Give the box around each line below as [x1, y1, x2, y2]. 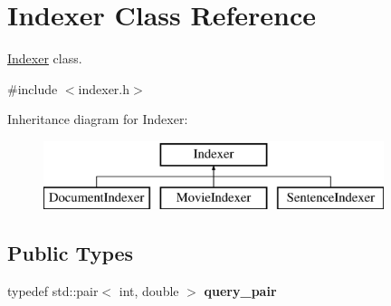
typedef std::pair [7, 282, 99, 301]
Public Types [7, 239, 134, 267]
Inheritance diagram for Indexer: [7, 110, 188, 129]
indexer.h [78, 79, 130, 98]
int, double [119, 282, 179, 301]
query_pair [204, 282, 277, 301]
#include [7, 79, 58, 98]
